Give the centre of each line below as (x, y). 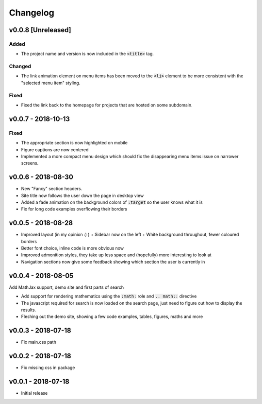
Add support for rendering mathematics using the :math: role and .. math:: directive (109, 296)
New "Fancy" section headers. (52, 189)
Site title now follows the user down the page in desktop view (82, 195)
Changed (20, 67)
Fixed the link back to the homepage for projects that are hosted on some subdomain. (107, 105)
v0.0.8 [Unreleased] (40, 30)
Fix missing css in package (48, 368)
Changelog (32, 13)
